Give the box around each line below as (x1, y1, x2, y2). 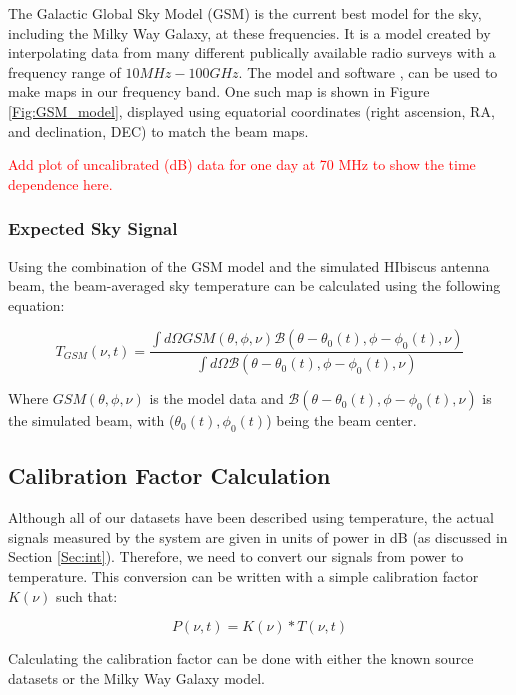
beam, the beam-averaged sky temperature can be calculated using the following (8, 275, 501, 296)
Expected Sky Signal (8, 216, 178, 241)
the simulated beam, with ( (8, 410, 175, 431)
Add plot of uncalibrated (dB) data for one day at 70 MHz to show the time (8, 154, 476, 175)
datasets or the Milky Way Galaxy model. (8, 667, 265, 688)
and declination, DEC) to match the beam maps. (8, 120, 309, 141)
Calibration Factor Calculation (8, 460, 331, 491)
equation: (8, 294, 65, 315)
